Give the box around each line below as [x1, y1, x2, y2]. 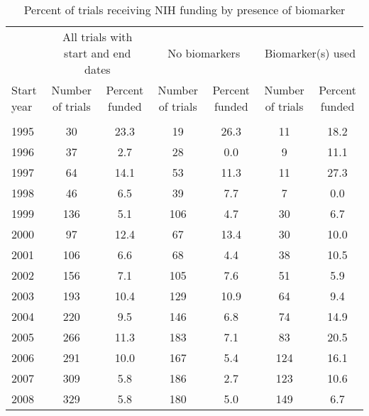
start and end [64, 45, 131, 61]
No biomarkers [167, 45, 241, 61]
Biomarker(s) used [265, 45, 356, 61]
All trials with [62, 28, 133, 45]
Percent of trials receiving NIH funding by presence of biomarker [23, 1, 346, 18]
